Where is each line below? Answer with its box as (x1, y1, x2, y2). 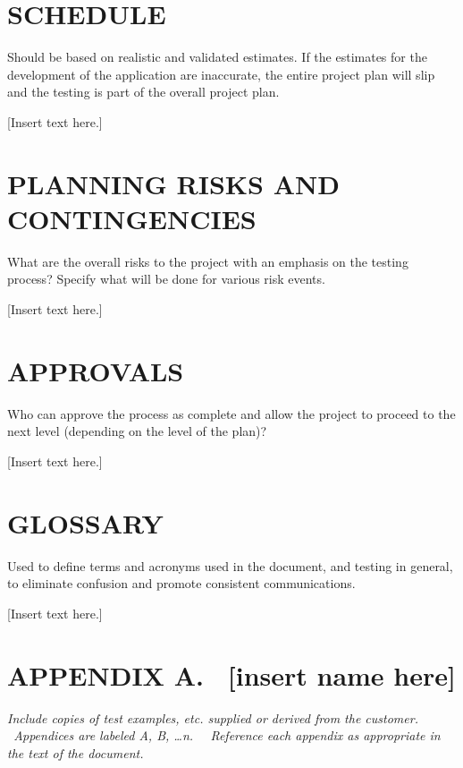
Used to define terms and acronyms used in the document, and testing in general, (7, 556, 453, 575)
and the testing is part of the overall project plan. (7, 82, 280, 101)
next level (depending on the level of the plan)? (7, 422, 267, 440)
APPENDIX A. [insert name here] (7, 656, 456, 693)
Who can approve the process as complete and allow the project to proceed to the (7, 404, 456, 422)
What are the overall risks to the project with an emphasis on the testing (7, 252, 408, 270)
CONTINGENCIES (7, 200, 257, 236)
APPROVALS (7, 352, 184, 388)
